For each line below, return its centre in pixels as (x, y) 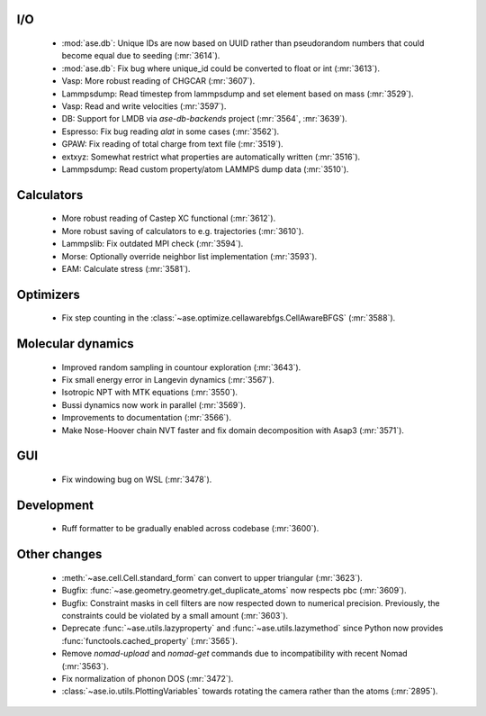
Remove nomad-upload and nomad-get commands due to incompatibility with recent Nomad (235, 654)
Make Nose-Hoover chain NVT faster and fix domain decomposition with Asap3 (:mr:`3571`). (233, 430)
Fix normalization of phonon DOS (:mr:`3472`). (148, 679)
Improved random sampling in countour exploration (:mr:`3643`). (181, 367)
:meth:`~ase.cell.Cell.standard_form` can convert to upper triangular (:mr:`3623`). (212, 577)
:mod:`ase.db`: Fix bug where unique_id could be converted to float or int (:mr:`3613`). (220, 68)
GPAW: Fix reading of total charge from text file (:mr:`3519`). (172, 144)
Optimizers (49, 294)
